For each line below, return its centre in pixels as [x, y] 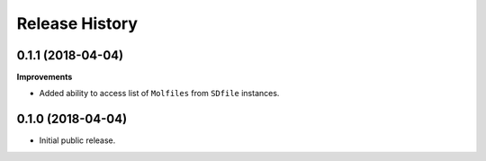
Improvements [45, 77]
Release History [77, 23]
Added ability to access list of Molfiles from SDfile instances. [159, 94]
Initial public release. [77, 140]
